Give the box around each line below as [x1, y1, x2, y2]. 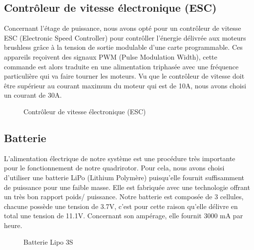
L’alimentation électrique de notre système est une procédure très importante [4, 153, 235, 163]
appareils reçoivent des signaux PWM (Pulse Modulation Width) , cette [4, 51, 217, 62]
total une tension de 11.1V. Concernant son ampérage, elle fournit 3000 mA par [4, 210, 243, 221]
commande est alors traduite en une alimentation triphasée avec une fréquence [4, 61, 239, 71]
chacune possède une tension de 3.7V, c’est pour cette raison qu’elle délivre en [4, 201, 238, 211]
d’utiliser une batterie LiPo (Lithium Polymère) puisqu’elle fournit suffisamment [4, 172, 245, 182]
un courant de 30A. [4, 90, 62, 100]
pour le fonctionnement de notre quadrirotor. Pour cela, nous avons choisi [4, 163, 225, 173]
